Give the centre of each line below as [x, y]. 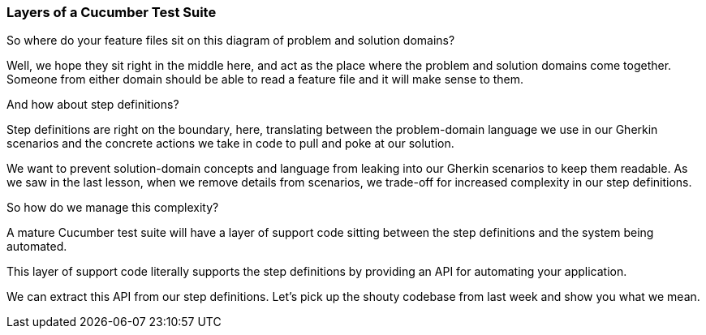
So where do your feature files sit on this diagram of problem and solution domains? [231, 41]
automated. [37, 247]
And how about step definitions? [93, 105]
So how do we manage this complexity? [113, 208]
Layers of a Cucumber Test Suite [112, 12]
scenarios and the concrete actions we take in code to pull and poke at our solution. [230, 144]
